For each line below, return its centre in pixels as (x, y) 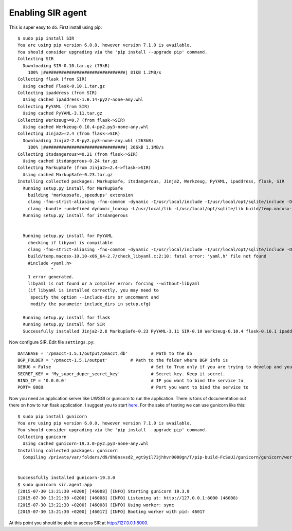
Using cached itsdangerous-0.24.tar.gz (70, 161)
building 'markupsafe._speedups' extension (80, 195)
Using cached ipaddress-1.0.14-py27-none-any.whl (83, 100)
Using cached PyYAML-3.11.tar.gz (63, 113)
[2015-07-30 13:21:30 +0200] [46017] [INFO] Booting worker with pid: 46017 (111, 512)
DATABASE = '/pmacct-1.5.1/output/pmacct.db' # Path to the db (105, 353)
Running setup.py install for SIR (64, 324)
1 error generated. (51, 277)
